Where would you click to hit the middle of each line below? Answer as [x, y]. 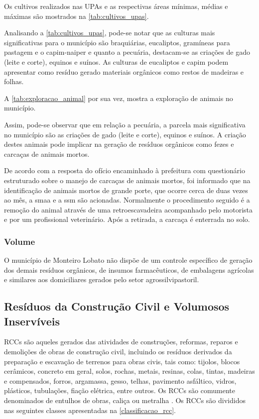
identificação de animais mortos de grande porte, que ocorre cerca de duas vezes [126, 190]
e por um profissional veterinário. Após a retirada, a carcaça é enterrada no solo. [127, 219]
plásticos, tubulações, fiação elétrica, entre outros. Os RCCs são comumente [120, 390]
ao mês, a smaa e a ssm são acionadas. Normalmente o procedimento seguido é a [127, 200]
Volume [20, 241]
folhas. [14, 81]
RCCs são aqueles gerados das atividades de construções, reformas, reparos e [121, 342]
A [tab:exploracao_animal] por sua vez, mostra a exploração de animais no [119, 98]
